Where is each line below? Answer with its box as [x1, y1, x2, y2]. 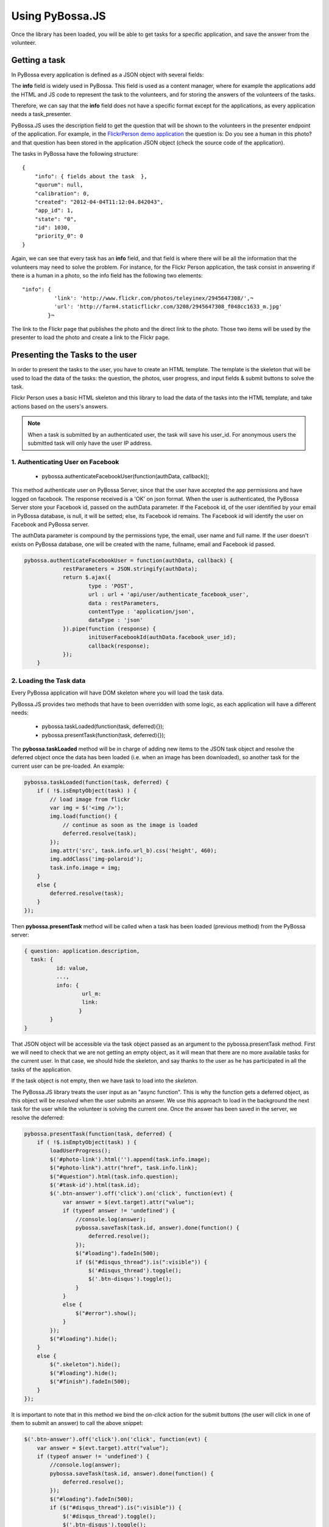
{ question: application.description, [24, 947, 140, 955]
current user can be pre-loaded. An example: [11, 762, 125, 770]
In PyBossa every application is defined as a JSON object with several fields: [11, 71, 204, 78]
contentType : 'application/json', [88, 608, 195, 615]
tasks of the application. [11, 1066, 72, 1073]
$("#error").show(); [75, 1310, 137, 1316]
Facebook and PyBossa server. [11, 520, 90, 528]
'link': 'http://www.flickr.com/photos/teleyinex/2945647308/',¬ [54, 294, 253, 302]
